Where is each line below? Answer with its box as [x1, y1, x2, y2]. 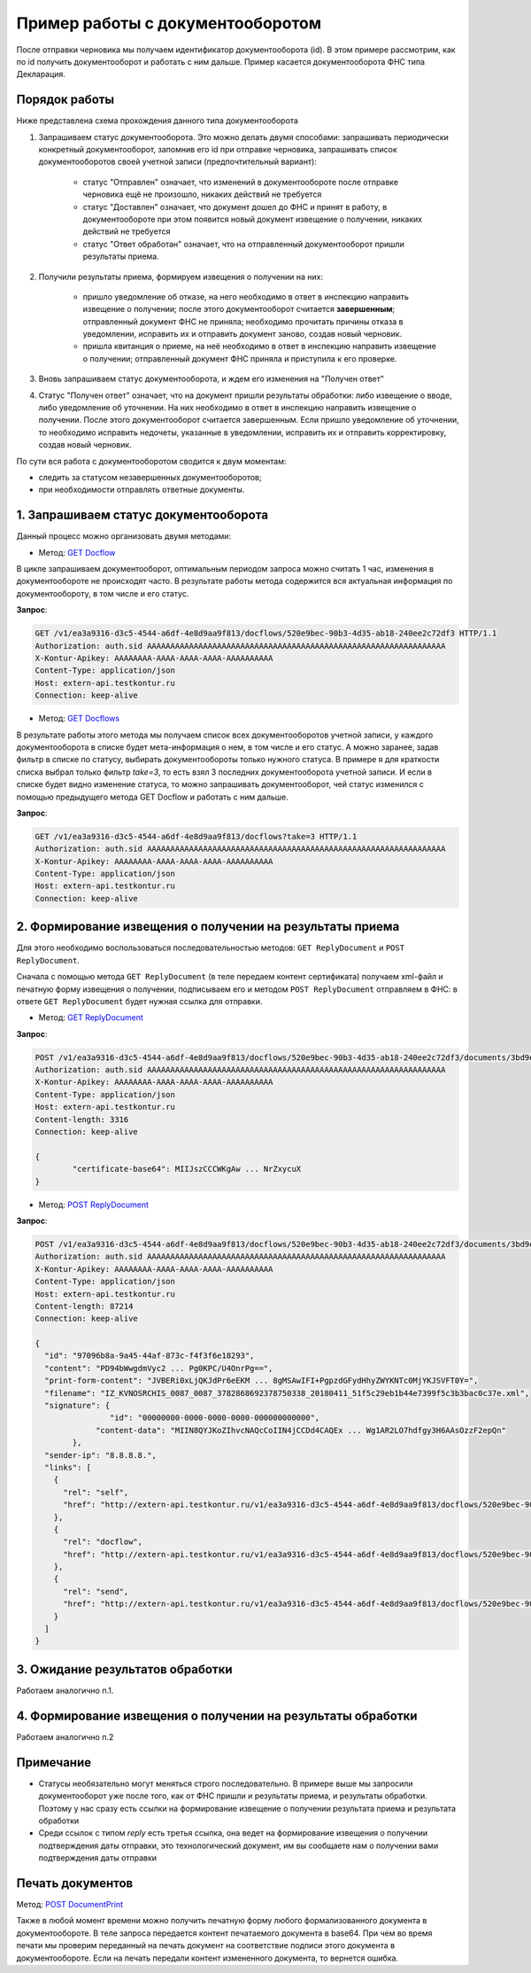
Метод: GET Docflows [38, 714, 119, 724]
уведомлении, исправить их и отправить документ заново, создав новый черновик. [82, 329, 403, 339]
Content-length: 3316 [35, 1114, 129, 1125]
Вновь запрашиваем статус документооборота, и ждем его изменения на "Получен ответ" [38, 373, 385, 385]
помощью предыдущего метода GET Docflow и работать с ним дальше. [16, 792, 289, 802]
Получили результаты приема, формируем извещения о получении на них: [38, 271, 324, 282]
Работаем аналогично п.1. [16, 1685, 114, 1696]
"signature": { [44, 1400, 111, 1411]
